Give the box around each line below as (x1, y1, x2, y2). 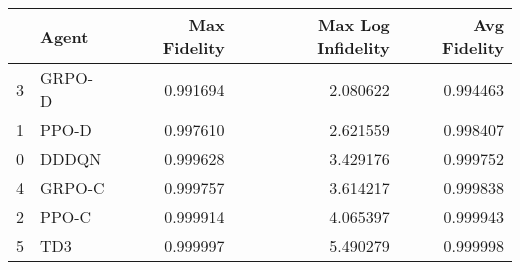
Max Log (318, 13, 390, 36)
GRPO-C (40, 176, 105, 199)
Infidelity (317, 36, 390, 59)
